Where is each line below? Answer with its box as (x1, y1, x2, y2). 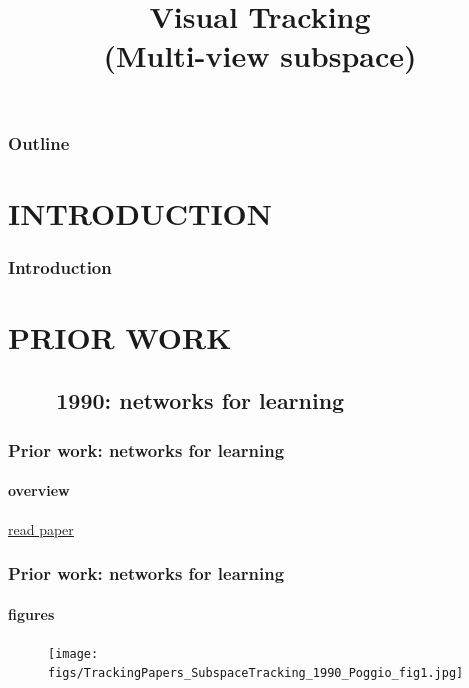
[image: (48, 646, 99, 661)
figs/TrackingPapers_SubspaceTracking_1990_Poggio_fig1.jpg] (48, 666, 464, 681)
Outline (8, 130, 70, 155)
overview (8, 480, 70, 501)
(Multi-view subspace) (103, 35, 417, 76)
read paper (8, 518, 74, 539)
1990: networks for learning (56, 385, 345, 416)
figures (8, 603, 55, 624)
